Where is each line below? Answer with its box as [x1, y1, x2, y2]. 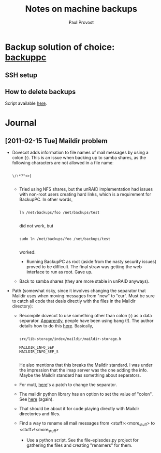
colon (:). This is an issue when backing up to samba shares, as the [12, 155, 146, 161]
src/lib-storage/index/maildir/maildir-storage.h [19, 337, 122, 341]
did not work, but [19, 223, 54, 229]
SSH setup [5, 71, 38, 80]
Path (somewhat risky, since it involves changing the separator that [12, 288, 146, 294]
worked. [19, 249, 36, 255]
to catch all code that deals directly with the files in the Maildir [12, 298, 136, 304]
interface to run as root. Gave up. [26, 269, 93, 275]
